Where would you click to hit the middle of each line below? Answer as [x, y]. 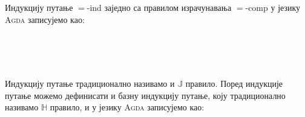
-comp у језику [273, 7]
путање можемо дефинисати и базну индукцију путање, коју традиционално [145, 95]
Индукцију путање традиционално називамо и [90, 83]
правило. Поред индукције [234, 83]
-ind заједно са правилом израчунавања [159, 7]
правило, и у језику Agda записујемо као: [127, 107]
